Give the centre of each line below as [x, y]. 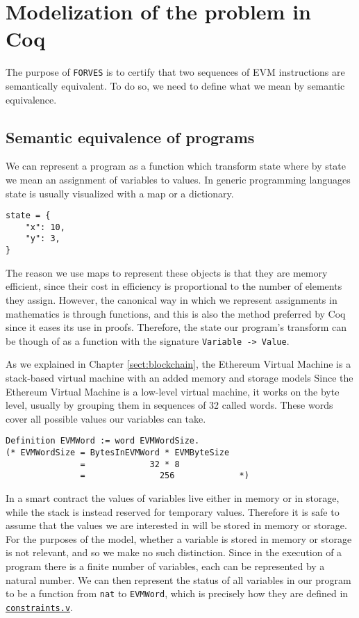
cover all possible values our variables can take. [106, 418]
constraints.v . [39, 607]
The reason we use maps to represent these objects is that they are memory [167, 272]
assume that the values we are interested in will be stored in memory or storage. [176, 525]
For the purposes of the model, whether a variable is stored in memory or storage [179, 538]
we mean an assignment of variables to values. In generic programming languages [178, 179]
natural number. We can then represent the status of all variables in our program [178, 579]
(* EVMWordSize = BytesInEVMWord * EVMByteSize [118, 453]
